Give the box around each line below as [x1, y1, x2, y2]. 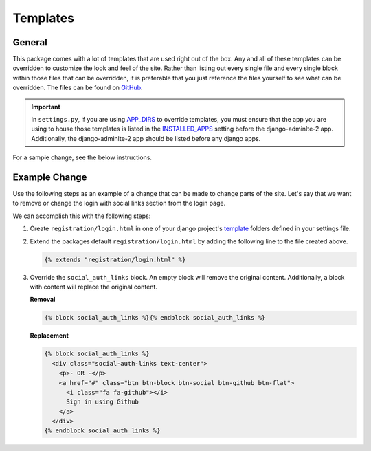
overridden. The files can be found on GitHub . [12, 83, 144, 92]
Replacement [30, 331, 69, 340]
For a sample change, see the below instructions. [12, 153, 153, 162]
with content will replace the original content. [30, 283, 158, 291]
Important [31, 102, 61, 111]
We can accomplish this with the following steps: [12, 212, 151, 220]
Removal [30, 296, 56, 304]
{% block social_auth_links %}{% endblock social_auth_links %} [44, 313, 266, 322]
